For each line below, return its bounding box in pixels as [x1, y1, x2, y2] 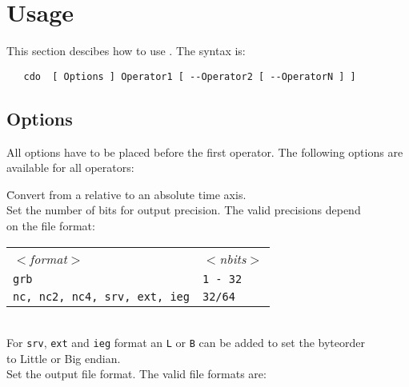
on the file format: [6, 217, 95, 233]
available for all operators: [6, 159, 134, 176]
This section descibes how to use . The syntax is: [6, 42, 246, 59]
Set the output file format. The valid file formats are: [6, 365, 267, 382]
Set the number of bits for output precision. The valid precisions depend [6, 201, 361, 218]
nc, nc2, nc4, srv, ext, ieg [13, 289, 190, 303]
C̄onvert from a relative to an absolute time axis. [6, 186, 247, 202]
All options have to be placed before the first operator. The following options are [6, 143, 403, 160]
